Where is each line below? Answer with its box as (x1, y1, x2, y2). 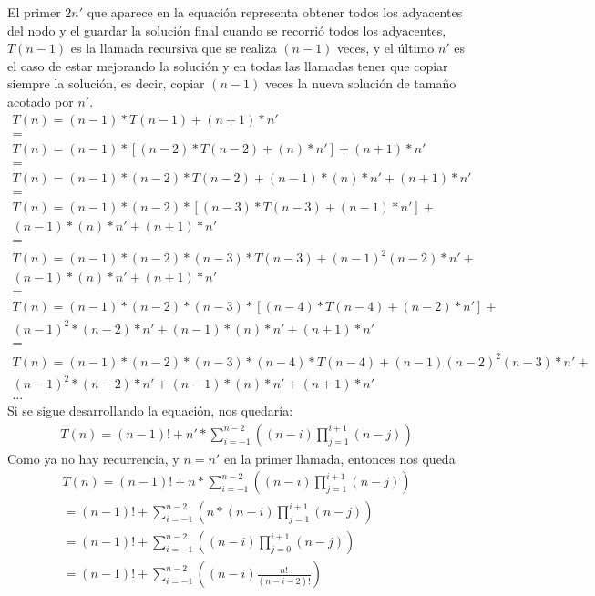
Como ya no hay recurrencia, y (7, 448, 180, 468)
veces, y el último (337, 38, 435, 57)
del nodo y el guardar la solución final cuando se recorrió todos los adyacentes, (7, 20, 446, 39)
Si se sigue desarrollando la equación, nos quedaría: (7, 401, 293, 420)
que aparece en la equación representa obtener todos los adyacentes (87, 3, 463, 21)
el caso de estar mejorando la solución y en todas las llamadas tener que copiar (7, 56, 448, 75)
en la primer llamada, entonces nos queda (223, 448, 456, 468)
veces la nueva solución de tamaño (264, 74, 457, 93)
